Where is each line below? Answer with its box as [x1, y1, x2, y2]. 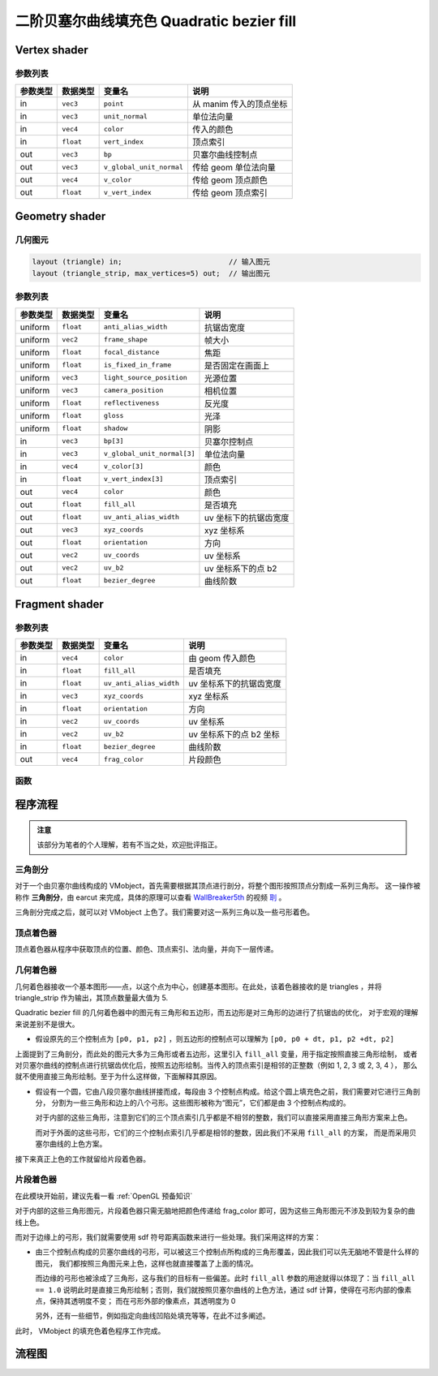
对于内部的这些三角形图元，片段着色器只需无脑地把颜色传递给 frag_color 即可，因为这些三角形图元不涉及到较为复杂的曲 [15, 1206, 415, 1216]
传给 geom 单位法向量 [191, 162, 276, 174]
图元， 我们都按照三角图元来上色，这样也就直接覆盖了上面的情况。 [35, 1258, 258, 1268]
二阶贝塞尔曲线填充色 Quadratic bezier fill [15, 12, 297, 30]
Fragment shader [15, 597, 105, 612]
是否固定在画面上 [204, 359, 270, 371]
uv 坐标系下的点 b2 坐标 [187, 729, 280, 740]
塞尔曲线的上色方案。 [35, 1139, 107, 1149]
